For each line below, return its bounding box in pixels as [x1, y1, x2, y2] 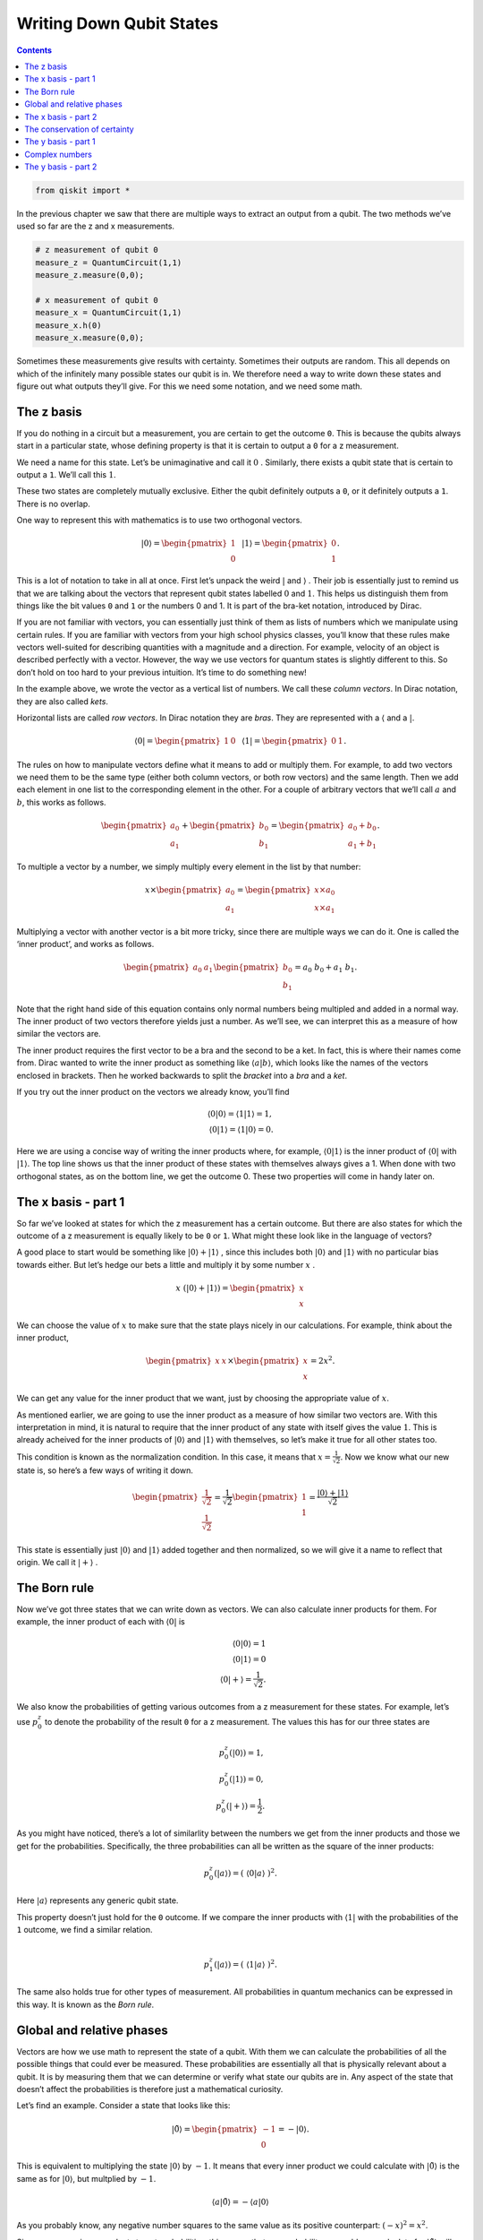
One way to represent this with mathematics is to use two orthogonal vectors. [16, 515, 303, 526]
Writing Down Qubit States [16, 13, 219, 33]
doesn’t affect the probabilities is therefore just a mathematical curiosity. [16, 2083, 284, 2094]
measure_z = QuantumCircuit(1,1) [35, 257, 182, 268]
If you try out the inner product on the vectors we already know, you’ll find [16, 1086, 290, 1097]
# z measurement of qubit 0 [35, 245, 158, 255]
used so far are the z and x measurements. [16, 220, 174, 232]
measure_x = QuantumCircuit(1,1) [35, 307, 182, 318]
